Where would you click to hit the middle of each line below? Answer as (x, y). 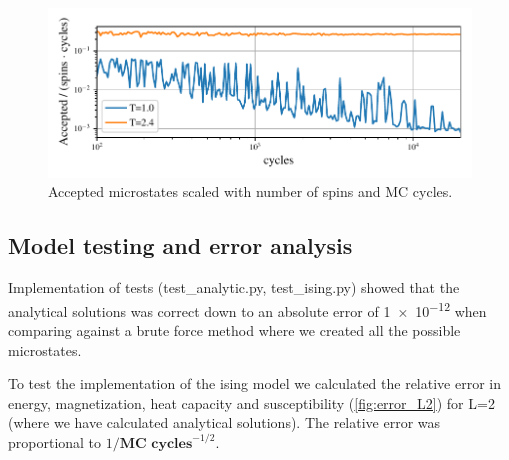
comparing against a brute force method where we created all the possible (234, 330)
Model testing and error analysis (180, 245)
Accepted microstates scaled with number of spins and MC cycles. (250, 191)
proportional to (55, 441)
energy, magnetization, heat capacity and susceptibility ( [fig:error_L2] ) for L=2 (251, 402)
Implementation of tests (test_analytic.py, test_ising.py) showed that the (234, 287)
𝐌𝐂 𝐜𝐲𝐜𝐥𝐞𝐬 (156, 443)
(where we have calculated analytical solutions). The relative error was (224, 422)
